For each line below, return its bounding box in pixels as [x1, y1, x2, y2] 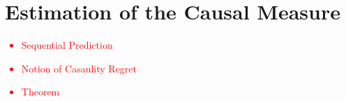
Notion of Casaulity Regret [21, 61, 137, 75]
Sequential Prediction [21, 38, 113, 52]
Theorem [21, 84, 60, 99]
